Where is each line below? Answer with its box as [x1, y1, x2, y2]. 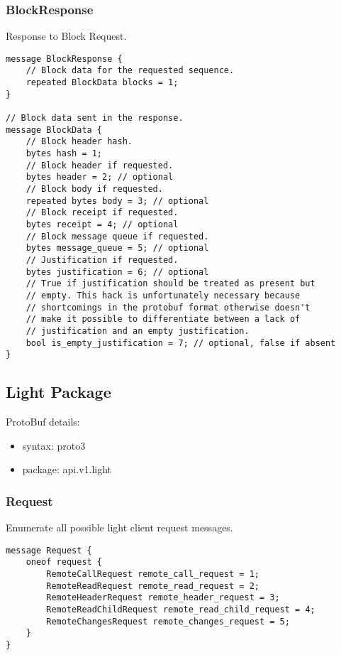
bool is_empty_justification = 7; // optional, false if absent [26, 337, 336, 348]
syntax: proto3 [22, 438, 86, 453]
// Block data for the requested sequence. [26, 65, 235, 76]
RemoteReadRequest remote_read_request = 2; [46, 580, 259, 591]
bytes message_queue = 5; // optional [26, 243, 209, 254]
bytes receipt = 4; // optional [26, 220, 179, 229]
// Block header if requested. [26, 160, 174, 170]
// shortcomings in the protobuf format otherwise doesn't [26, 302, 311, 313]
